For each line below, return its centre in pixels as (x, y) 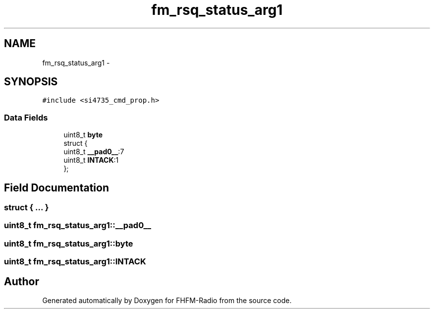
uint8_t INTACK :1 (91, 160)
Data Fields (26, 117)
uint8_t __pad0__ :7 (94, 152)
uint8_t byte (83, 135)
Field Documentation (56, 188)
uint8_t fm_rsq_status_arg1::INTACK (75, 262)
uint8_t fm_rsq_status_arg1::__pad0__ (78, 225)
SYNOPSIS (31, 82)
